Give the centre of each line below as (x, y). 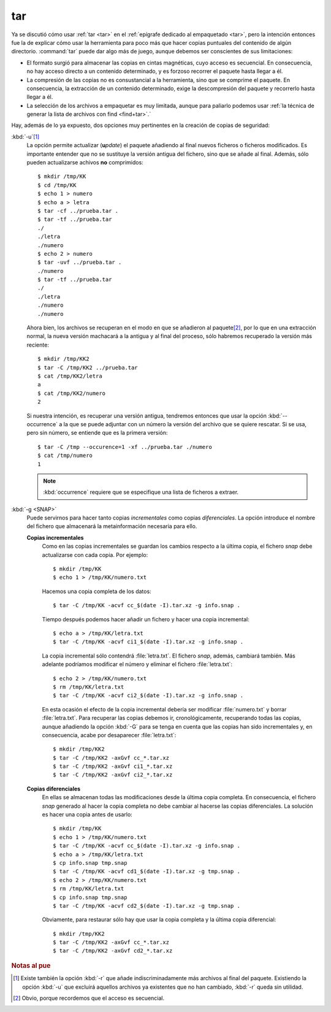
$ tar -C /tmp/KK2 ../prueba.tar (88, 367)
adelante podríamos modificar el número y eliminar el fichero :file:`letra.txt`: (137, 664)
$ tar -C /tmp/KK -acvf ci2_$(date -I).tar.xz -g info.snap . (148, 696)
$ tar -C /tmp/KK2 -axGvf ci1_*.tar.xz (113, 766)
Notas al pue (31, 965)
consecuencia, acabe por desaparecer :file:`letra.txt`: (109, 735)
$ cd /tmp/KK (57, 185)
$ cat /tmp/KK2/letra (70, 376)
